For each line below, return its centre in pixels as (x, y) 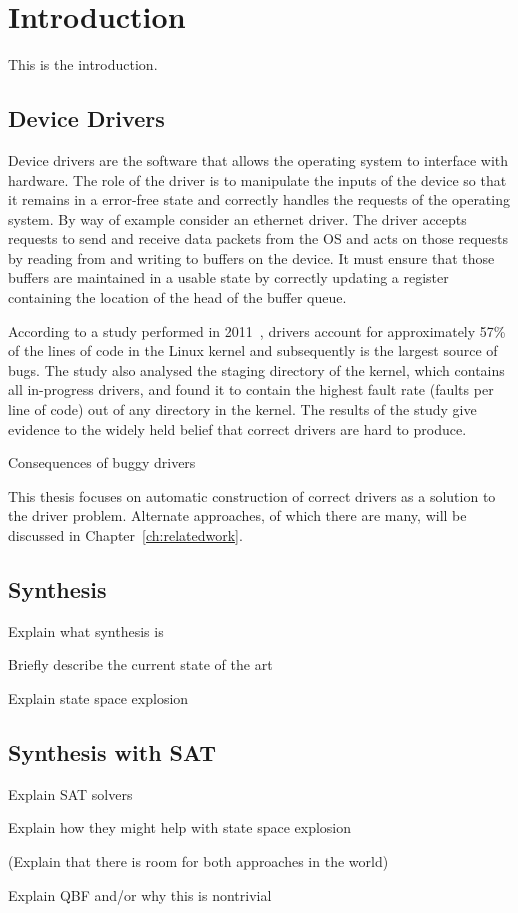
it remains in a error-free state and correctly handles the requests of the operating (259, 199)
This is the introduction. (83, 64)
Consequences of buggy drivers (102, 462)
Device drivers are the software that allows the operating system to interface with (258, 159)
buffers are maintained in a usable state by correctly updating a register (228, 277)
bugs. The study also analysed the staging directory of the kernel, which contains (256, 369)
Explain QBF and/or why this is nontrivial (140, 894)
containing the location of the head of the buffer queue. (177, 297)
